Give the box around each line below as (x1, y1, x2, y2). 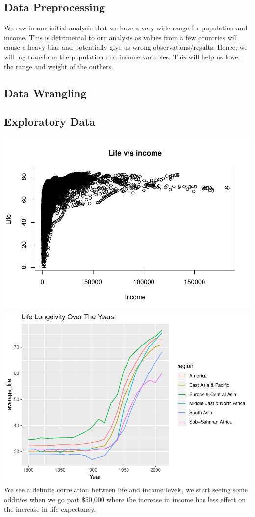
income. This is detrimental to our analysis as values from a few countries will (4, 32, 238, 42)
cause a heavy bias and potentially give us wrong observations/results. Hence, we (4, 42, 248, 52)
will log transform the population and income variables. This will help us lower (4, 51, 241, 61)
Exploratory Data (4, 114, 96, 129)
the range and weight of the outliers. (4, 61, 113, 71)
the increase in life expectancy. (4, 504, 96, 514)
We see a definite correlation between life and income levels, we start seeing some (4, 485, 248, 495)
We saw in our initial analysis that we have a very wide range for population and (4, 23, 248, 33)
